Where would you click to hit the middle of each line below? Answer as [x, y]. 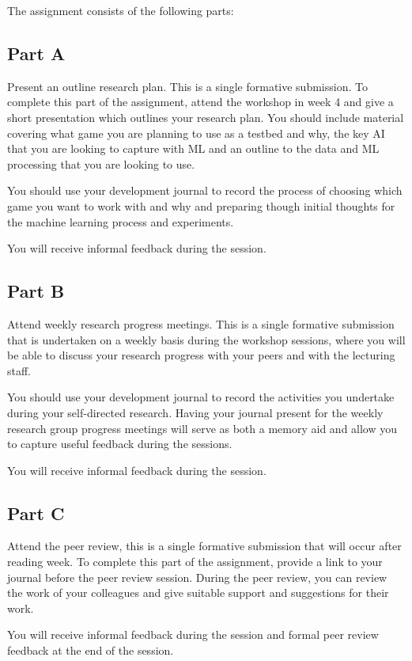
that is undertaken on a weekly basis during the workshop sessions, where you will [206, 339]
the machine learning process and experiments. [121, 221]
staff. [19, 370]
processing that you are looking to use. [101, 163]
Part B [36, 291]
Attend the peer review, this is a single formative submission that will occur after [204, 546]
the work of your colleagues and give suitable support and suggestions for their [198, 593]
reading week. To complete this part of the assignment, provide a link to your [195, 562]
